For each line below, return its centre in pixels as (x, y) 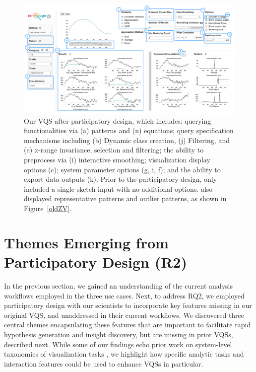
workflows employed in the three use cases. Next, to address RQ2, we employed (124, 295)
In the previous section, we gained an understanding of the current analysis (119, 285)
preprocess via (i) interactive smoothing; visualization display (117, 160)
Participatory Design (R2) (96, 262)
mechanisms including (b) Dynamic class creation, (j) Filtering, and (127, 140)
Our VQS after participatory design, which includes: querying (118, 120)
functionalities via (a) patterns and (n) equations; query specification (129, 130)
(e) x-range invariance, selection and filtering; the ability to (114, 150)
